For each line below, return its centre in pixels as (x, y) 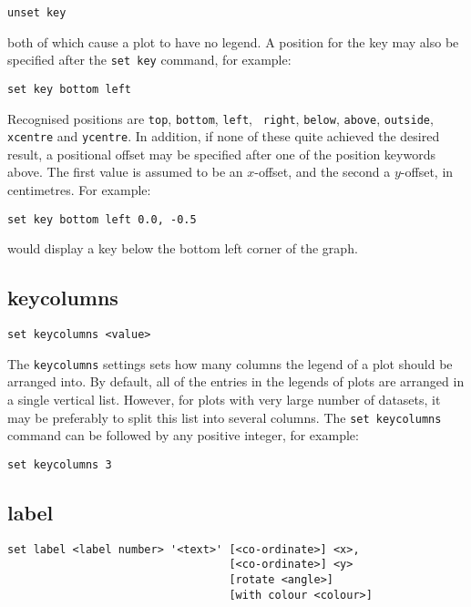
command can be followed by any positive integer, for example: (183, 435)
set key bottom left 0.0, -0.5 (102, 219)
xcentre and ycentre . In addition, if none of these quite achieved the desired (224, 136)
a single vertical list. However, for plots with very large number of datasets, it (224, 400)
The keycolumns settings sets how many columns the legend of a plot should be (230, 363)
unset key (37, 13)
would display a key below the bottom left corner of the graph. (183, 248)
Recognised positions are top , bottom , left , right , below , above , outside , (220, 118)
